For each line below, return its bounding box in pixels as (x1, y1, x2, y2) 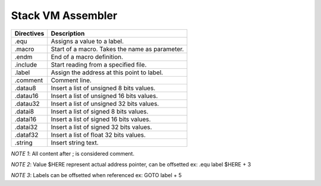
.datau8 (14, 84, 36, 92)
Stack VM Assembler (11, 9, 118, 22)
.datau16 (14, 92, 39, 100)
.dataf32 (14, 131, 39, 139)
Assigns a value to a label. (51, 37, 124, 45)
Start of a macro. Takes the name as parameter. (51, 45, 184, 53)
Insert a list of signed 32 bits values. (51, 122, 152, 131)
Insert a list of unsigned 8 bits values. (51, 84, 156, 92)
